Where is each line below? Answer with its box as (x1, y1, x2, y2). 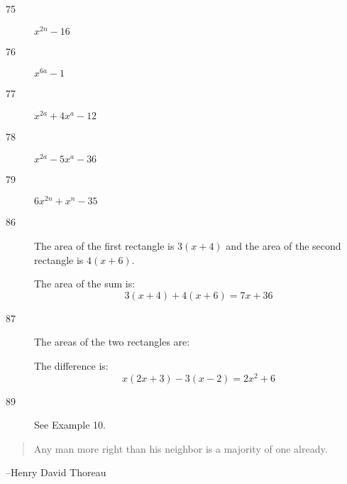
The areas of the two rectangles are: (34, 334, 190, 349)
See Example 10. (34, 417, 106, 432)
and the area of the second (226, 238, 341, 253)
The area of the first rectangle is (34, 238, 175, 253)
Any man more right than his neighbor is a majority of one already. (33, 441, 328, 456)
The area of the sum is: (34, 276, 136, 291)
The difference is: (34, 358, 109, 373)
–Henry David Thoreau (6, 465, 106, 480)
